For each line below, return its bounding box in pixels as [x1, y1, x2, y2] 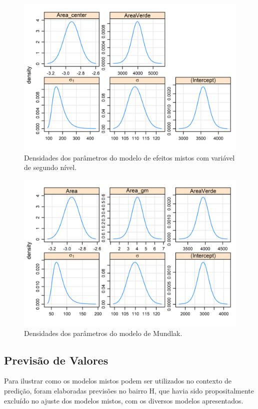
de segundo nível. [24, 162, 77, 172]
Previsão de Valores [4, 352, 108, 367]
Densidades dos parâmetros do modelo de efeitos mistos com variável [24, 152, 235, 162]
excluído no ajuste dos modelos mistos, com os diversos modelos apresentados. [4, 395, 243, 405]
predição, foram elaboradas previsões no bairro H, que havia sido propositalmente [4, 385, 254, 396]
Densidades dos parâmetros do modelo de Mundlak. [24, 327, 182, 338]
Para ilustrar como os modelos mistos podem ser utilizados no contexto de [4, 375, 232, 386]
